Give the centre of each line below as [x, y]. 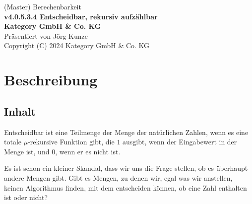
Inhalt [20, 111]
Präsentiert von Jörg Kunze [46, 35]
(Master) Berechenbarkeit [43, 6]
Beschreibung [51, 80]
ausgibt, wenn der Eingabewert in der [180, 142]
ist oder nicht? [26, 197]
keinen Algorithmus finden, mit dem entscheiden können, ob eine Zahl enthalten [126, 187]
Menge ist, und [27, 151]
